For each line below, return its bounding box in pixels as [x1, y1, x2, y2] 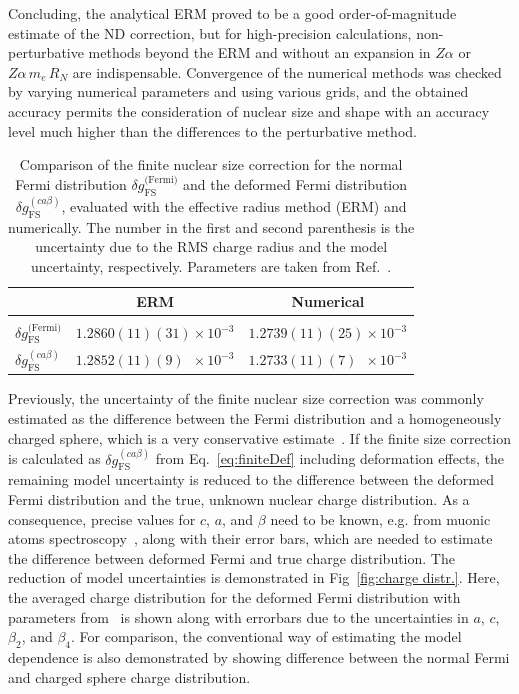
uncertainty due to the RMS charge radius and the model [35, 236, 388, 257]
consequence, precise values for [8, 508, 196, 529]
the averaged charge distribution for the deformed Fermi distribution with [8, 587, 461, 608]
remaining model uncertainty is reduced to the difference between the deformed [8, 469, 494, 490]
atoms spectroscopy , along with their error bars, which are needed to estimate [8, 528, 493, 549]
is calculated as [8, 448, 101, 469]
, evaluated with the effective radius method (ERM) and [61, 195, 407, 216]
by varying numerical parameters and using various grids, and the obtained [8, 81, 469, 102]
